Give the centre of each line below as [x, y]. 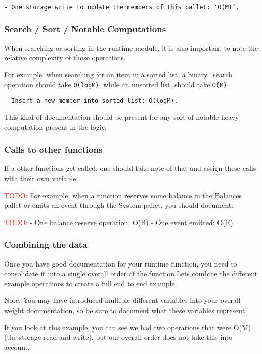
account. [17, 347]
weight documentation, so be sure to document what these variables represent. [126, 310]
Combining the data [46, 245]
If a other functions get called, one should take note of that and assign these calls [130, 168]
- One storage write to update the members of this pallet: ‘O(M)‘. [122, 7]
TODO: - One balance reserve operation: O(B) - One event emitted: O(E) [119, 222]
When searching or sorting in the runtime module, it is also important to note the [131, 47]
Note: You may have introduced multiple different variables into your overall [122, 300]
